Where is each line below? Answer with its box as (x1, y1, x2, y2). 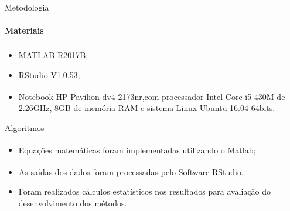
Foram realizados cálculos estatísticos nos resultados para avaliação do (18, 185, 271, 197)
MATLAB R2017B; (18, 49, 88, 61)
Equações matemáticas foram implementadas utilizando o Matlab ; (18, 143, 256, 156)
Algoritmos (5, 122, 45, 134)
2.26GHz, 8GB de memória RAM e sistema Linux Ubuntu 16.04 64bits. (18, 102, 275, 114)
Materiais (5, 24, 44, 36)
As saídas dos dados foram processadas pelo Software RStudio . (18, 165, 244, 177)
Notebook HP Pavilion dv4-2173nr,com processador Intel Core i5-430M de (18, 90, 285, 102)
